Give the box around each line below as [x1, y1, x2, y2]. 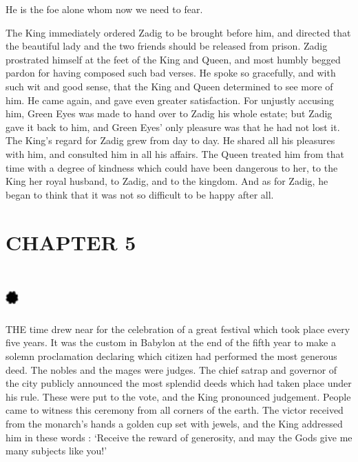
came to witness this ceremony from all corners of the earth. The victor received [6, 403, 344, 417]
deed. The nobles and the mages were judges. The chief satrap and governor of [6, 362, 337, 376]
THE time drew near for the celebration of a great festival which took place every [6, 321, 350, 336]
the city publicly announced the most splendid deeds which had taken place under [6, 376, 352, 390]
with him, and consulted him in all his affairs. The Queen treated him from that [6, 146, 344, 161]
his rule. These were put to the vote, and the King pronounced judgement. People [6, 389, 351, 403]
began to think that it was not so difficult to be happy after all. [6, 187, 274, 201]
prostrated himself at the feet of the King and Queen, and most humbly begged [6, 52, 341, 66]
